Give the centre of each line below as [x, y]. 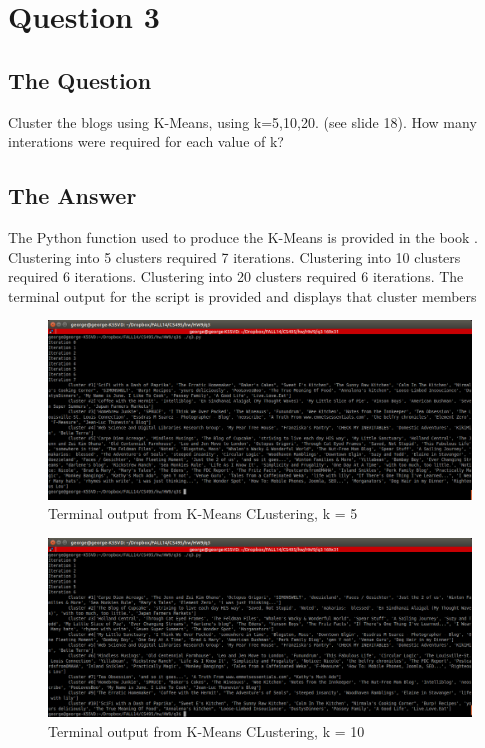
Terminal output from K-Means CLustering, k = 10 [206, 730]
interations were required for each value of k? [146, 141]
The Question [80, 79]
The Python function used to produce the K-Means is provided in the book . [243, 236]
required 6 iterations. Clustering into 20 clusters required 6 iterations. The [236, 276]
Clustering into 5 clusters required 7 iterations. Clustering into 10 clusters [234, 256]
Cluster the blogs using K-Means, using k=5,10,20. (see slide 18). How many [242, 121]
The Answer [72, 195]
